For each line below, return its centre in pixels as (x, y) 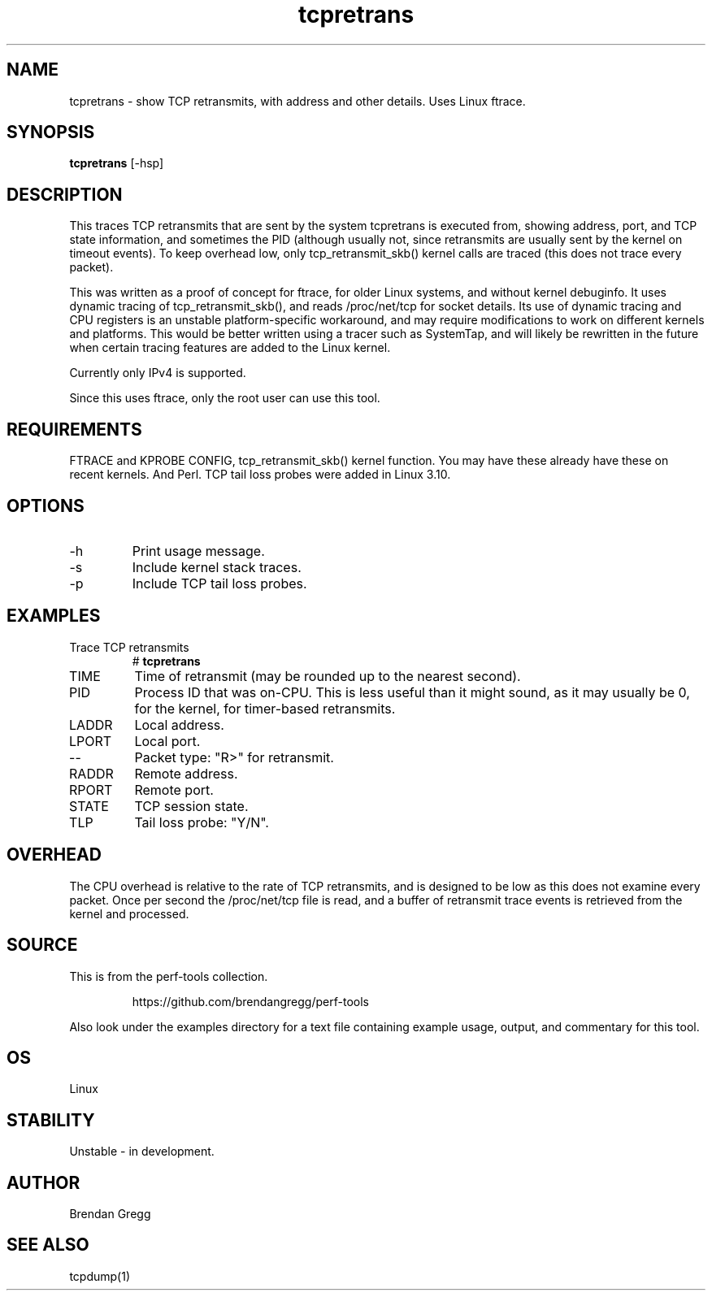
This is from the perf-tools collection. (169, 976)
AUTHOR (43, 1182)
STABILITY (51, 1120)
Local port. (167, 741)
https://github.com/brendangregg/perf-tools (250, 1001)
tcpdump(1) (100, 1276)
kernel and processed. (129, 913)
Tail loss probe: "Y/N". (202, 822)
